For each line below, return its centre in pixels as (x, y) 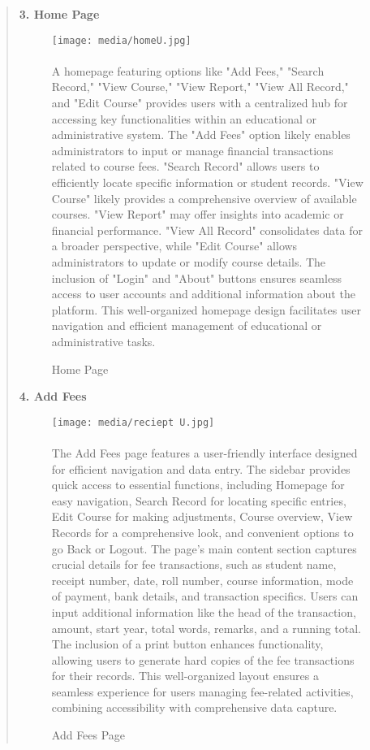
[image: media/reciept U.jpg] (133, 422)
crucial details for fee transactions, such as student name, (194, 564)
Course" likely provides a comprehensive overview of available (204, 198)
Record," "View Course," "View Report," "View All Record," (200, 87)
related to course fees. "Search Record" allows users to (185, 166)
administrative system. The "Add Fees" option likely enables (201, 134)
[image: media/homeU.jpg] (121, 40)
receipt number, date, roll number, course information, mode (202, 580)
